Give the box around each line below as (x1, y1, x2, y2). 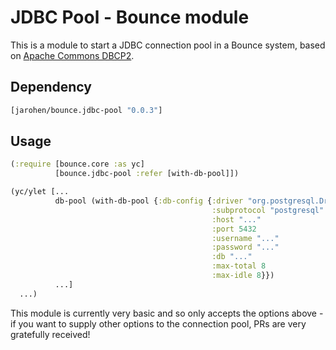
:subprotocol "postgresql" (211, 205, 325, 215)
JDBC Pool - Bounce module (10, 6, 250, 29)
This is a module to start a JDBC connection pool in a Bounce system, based (10, 39, 326, 51)
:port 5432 (211, 224, 257, 234)
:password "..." (211, 242, 280, 253)
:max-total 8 (211, 261, 267, 271)
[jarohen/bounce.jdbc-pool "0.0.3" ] (10, 105, 163, 115)
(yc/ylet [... (10, 187, 70, 197)
